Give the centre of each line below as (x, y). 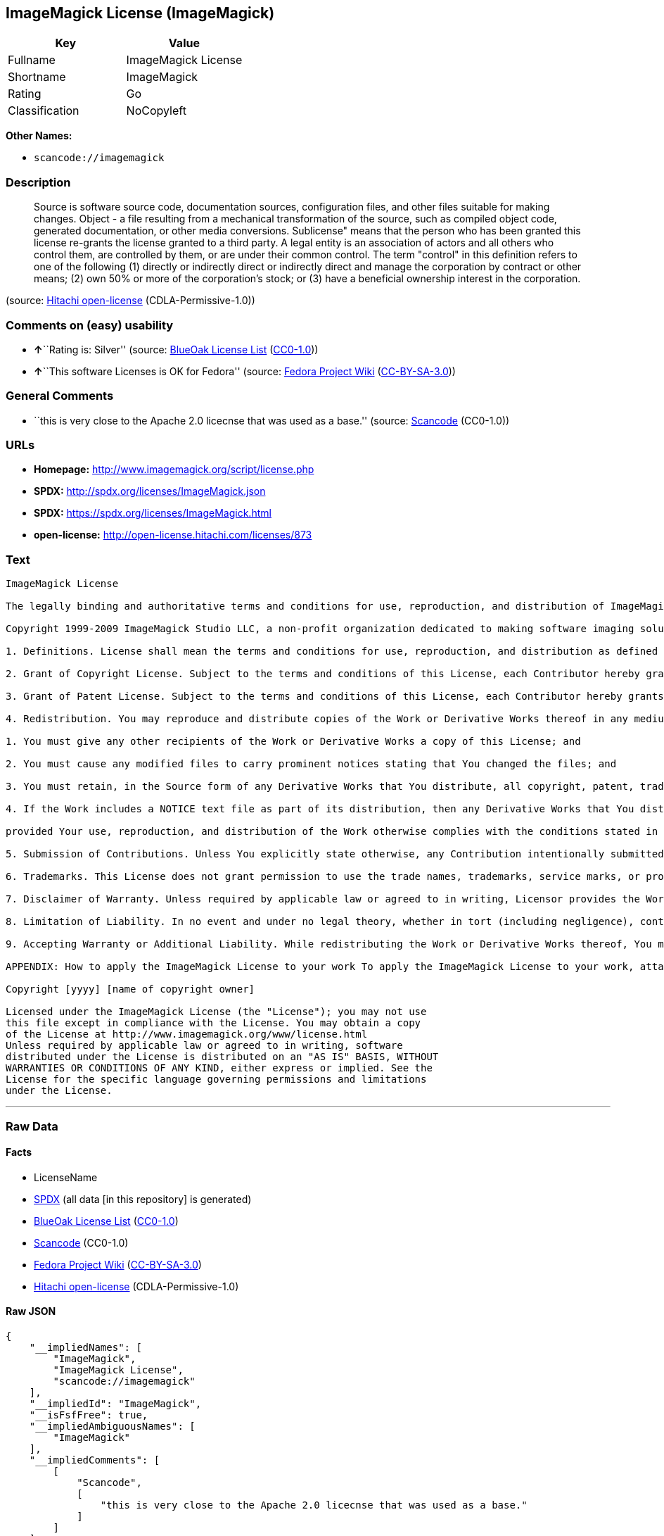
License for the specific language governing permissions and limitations (216, 1079)
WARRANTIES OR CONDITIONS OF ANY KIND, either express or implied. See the (219, 1068)
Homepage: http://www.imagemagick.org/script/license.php (174, 470)
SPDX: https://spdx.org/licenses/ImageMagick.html (153, 513)
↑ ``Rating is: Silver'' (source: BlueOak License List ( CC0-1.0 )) (176, 349)
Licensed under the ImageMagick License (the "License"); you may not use (216, 1012)
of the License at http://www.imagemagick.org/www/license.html (187, 1034)
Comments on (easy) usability (90, 325)
